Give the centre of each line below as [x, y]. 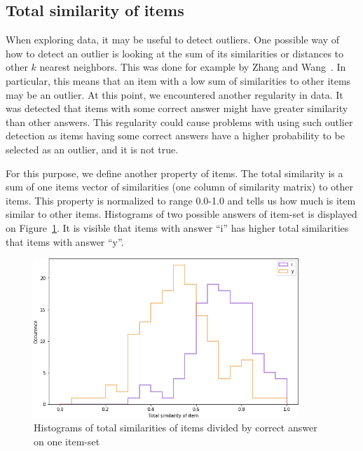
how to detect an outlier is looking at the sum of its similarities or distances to [175, 53]
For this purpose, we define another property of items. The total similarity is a [174, 173]
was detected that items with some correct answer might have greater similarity [177, 108]
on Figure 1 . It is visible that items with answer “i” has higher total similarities [177, 227]
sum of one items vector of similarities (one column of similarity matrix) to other [179, 187]
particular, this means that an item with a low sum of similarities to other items [178, 80]
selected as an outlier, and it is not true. [92, 149]
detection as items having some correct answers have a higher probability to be [175, 136]
